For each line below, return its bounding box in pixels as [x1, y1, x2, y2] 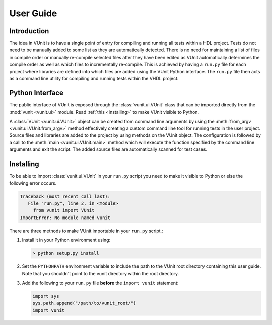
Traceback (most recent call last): [20, 193, 111, 199]
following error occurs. [9, 180, 57, 186]
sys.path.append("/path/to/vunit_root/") [32, 300, 137, 306]
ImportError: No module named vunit [20, 214, 111, 221]
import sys [32, 293, 59, 299]
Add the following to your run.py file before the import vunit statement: [22, 280, 179, 286]
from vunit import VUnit [33, 207, 95, 213]
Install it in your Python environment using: [22, 237, 111, 243]
